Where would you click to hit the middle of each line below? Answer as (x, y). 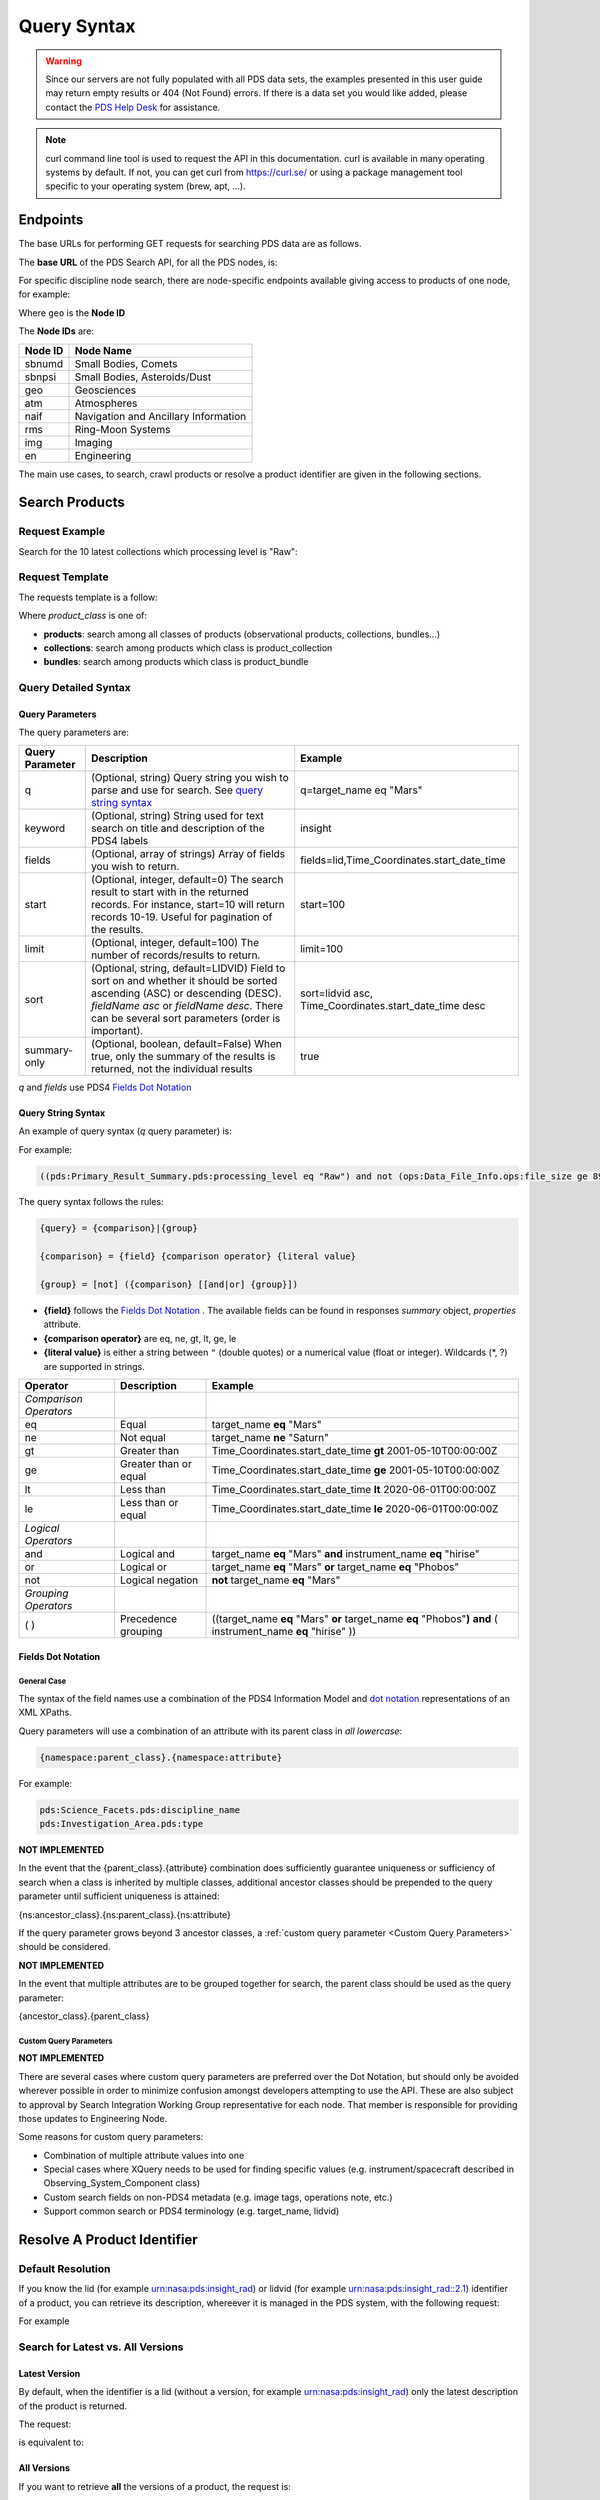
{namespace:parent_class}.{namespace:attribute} (161, 1757)
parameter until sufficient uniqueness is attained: (119, 1896)
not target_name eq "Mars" (276, 1580)
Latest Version (49, 2373)
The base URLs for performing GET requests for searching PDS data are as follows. (190, 244)
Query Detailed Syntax (75, 688)
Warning (63, 61)
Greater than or (156, 1463)
